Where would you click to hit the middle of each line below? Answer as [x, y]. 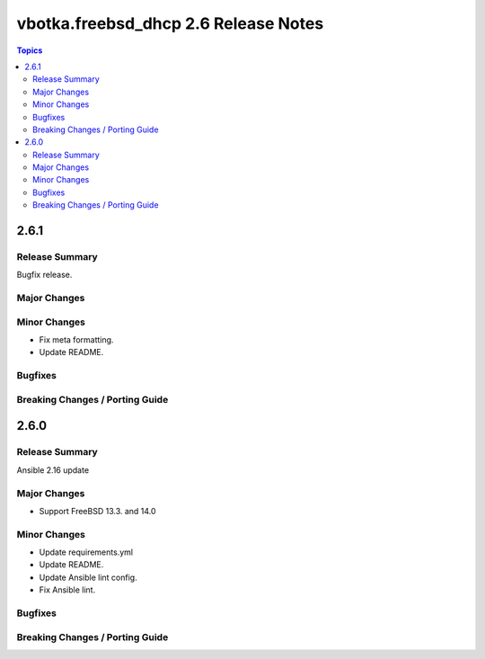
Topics [30, 50]
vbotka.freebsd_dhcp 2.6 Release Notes [170, 23]
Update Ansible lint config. [88, 577]
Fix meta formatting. [76, 340]
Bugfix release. [44, 275]
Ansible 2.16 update [53, 470]
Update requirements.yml [86, 552]
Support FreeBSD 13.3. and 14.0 [97, 511]
